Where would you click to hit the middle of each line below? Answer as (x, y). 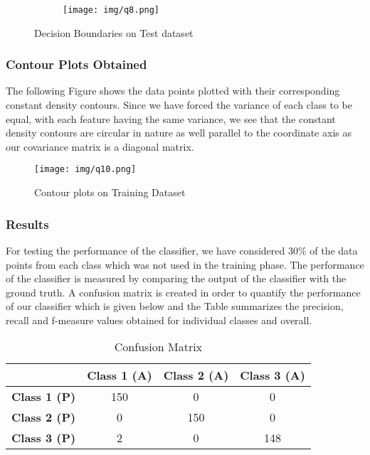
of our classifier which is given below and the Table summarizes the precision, (175, 306)
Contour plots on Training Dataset (110, 192)
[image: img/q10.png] (85, 170)
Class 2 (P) (44, 417)
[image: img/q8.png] (111, 10)
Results (27, 224)
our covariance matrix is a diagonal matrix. (100, 146)
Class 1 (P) (44, 397)
